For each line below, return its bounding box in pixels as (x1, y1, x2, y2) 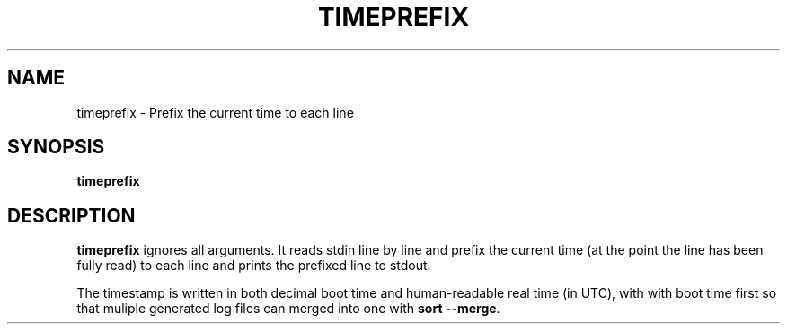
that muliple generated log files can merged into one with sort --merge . (76, 301, 500, 317)
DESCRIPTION (7, 204, 136, 227)
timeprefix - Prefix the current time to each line (76, 104, 354, 120)
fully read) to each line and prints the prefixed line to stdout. (76, 257, 431, 274)
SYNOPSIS (7, 135, 105, 159)
